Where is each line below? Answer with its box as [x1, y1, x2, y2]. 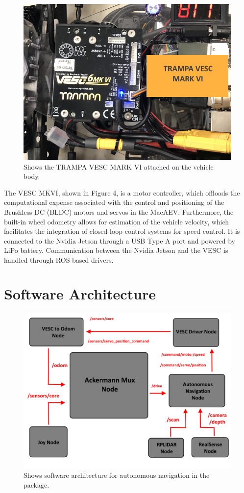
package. [24, 479, 49, 490]
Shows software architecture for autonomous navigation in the [24, 470, 210, 480]
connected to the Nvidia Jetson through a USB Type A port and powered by [4, 235, 235, 246]
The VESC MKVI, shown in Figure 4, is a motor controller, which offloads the [4, 187, 240, 197]
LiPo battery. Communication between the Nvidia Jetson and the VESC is [4, 245, 228, 255]
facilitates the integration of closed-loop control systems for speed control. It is [4, 226, 240, 236]
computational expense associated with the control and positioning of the [4, 197, 224, 207]
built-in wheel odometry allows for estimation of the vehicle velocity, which [4, 216, 229, 226]
